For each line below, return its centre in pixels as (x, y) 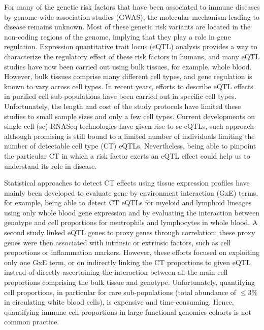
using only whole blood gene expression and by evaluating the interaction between (132, 212)
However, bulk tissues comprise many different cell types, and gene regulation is (128, 76)
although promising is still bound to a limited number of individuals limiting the (129, 136)
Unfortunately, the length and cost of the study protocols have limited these (123, 106)
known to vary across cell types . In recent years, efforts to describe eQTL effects (129, 86)
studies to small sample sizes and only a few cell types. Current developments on (130, 116)
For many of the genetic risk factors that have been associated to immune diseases (132, 7)
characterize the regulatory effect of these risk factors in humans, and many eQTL (132, 56)
